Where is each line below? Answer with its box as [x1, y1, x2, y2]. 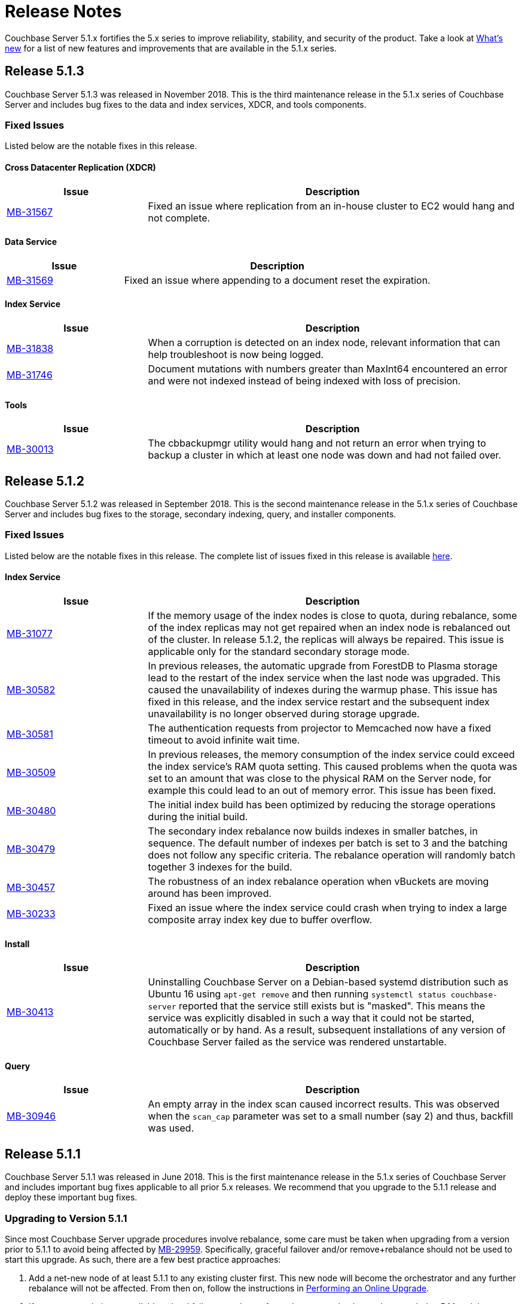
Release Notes [5, 1, 122, 22]
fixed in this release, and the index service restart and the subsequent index [148, 696, 490, 708]
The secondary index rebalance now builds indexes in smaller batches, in [148, 825, 478, 838]
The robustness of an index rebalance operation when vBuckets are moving [148, 875, 489, 888]
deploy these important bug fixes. [5, 1192, 138, 1203]
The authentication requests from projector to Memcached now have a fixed [148, 722, 492, 735]
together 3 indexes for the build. [148, 861, 292, 874]
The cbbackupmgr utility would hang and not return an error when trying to [148, 437, 486, 450]
